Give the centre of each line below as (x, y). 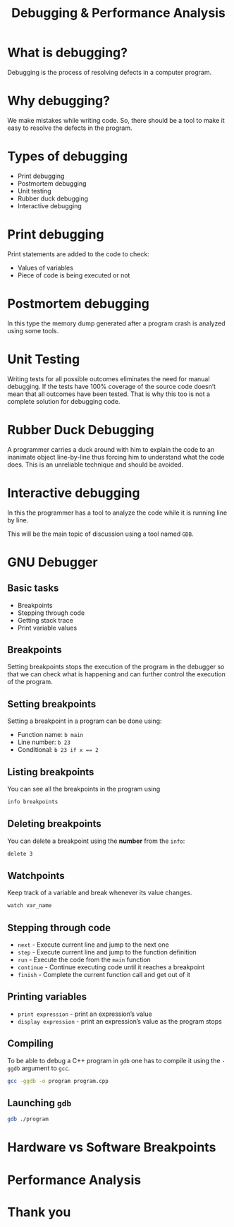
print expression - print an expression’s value (85, 1014)
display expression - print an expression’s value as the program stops (119, 1021)
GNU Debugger (53, 562)
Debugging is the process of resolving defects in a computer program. (110, 72)
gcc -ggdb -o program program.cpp (58, 1081)
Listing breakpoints (51, 772)
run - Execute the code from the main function (84, 959)
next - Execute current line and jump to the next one (93, 945)
